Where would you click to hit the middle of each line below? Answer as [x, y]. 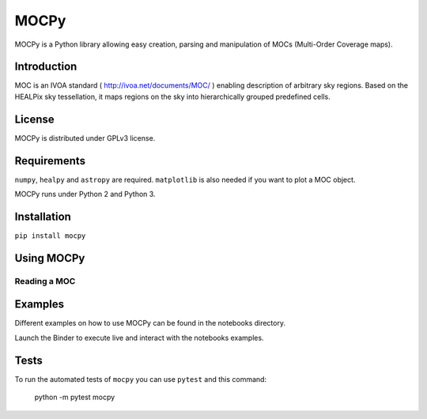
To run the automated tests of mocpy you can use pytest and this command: [141, 379]
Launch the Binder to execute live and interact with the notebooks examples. [139, 338]
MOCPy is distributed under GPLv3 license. [85, 138]
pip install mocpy [50, 236]
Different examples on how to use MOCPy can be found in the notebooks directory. [150, 323]
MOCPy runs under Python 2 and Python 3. [85, 194]
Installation [43, 216]
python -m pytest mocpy [75, 397]
